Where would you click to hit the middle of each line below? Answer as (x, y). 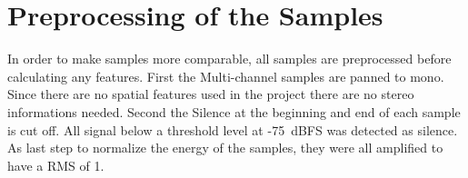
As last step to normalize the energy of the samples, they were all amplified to (225, 148)
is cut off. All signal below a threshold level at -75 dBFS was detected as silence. (233, 129)
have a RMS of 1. (56, 165)
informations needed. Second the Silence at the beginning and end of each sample (234, 111)
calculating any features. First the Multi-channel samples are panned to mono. (226, 76)
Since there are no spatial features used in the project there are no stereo (211, 94)
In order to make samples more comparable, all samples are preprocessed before (229, 59)
